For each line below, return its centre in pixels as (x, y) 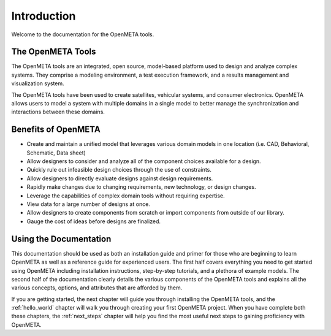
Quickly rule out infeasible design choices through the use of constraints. (119, 170)
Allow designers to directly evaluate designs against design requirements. (120, 178)
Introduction (44, 16)
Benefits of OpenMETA (56, 130)
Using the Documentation (61, 239)
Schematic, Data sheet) (56, 153)
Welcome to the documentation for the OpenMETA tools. (83, 34)
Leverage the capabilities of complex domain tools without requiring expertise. (126, 196)
